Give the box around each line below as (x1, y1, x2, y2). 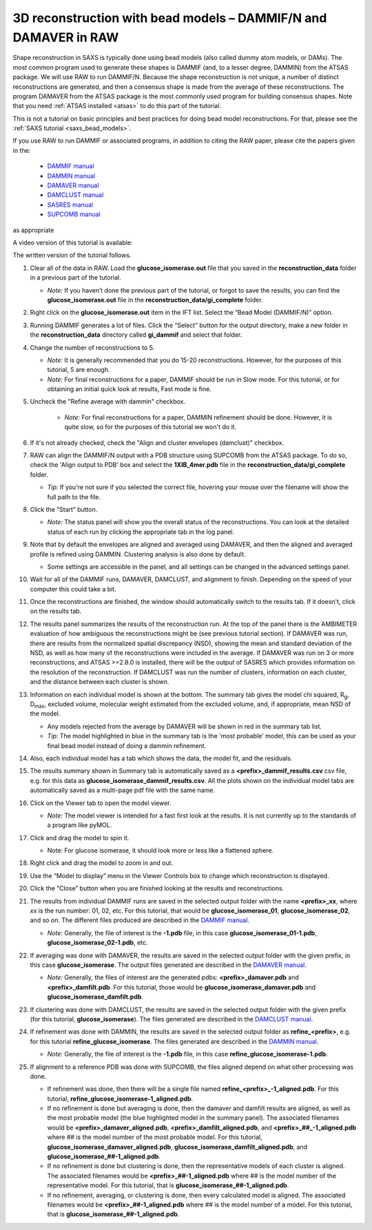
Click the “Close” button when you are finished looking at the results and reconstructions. (30, 884, 285, 893)
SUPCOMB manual (47, 210, 101, 218)
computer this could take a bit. (30, 585, 116, 593)
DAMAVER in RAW (12, 30, 119, 45)
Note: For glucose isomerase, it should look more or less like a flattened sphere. (47, 846, 274, 855)
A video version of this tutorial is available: (12, 238, 133, 247)
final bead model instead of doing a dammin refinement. (47, 741, 207, 750)
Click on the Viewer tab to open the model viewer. (30, 799, 172, 807)
